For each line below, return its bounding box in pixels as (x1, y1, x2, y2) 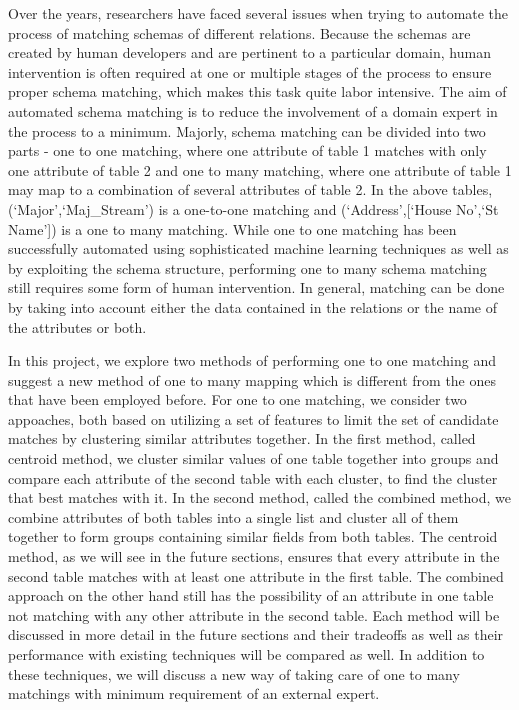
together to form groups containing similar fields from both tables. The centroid (8, 526, 498, 547)
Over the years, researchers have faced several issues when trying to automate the (8, 3, 509, 23)
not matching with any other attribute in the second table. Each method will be (8, 604, 500, 625)
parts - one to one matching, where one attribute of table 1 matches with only (8, 140, 487, 161)
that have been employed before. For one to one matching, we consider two (8, 389, 467, 410)
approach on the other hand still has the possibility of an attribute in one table (8, 585, 494, 606)
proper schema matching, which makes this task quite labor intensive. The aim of (8, 81, 507, 102)
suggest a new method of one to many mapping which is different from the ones (8, 369, 497, 390)
